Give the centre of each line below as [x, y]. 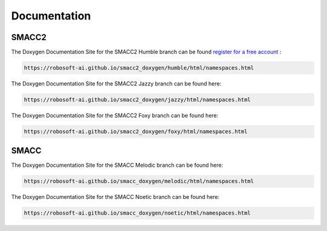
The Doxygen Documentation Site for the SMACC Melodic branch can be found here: [117, 165]
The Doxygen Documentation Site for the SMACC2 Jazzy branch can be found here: [116, 84]
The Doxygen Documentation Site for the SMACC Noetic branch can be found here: [115, 197]
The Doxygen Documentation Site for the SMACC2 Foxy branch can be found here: [115, 115]
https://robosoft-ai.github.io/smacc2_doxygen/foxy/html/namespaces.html [136, 131]
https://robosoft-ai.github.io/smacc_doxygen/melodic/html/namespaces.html [139, 181]
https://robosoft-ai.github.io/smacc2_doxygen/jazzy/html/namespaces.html [137, 100]
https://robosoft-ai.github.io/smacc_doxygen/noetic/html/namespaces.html [137, 213]
